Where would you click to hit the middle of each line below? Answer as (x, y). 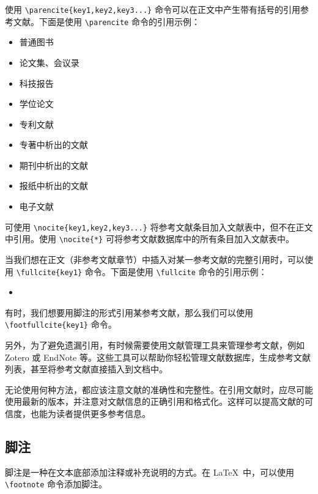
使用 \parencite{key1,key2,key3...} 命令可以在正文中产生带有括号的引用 (153, 9)
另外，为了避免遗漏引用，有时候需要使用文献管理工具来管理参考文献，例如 (155, 345)
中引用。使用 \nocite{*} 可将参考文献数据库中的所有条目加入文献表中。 (150, 239)
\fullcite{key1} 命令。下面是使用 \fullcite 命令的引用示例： (142, 271)
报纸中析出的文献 (54, 186)
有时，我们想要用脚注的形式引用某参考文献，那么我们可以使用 (129, 312)
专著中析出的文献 (54, 145)
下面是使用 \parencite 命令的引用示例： (119, 21)
